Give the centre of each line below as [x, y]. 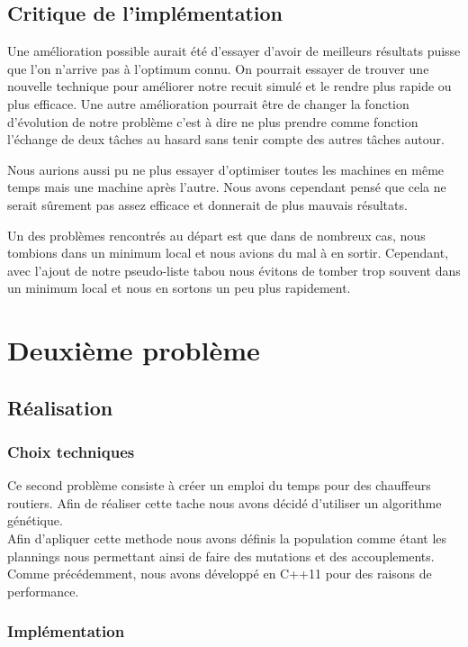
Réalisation [60, 407]
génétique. [35, 520]
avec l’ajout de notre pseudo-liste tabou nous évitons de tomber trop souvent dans [234, 270]
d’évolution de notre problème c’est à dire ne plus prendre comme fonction [213, 121]
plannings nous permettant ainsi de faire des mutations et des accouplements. [221, 556]
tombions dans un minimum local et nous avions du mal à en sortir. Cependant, [228, 253]
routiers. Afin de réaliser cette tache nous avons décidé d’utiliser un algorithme [225, 502]
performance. [43, 591]
